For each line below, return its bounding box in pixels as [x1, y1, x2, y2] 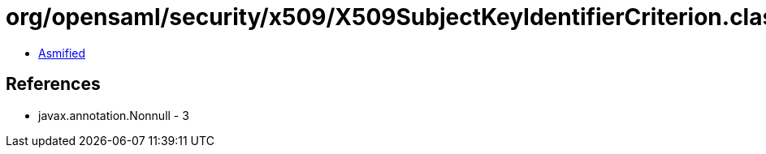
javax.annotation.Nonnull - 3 [38, 108, 189, 122]
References [6, 74, 101, 95]
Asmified [38, 45, 86, 60]
